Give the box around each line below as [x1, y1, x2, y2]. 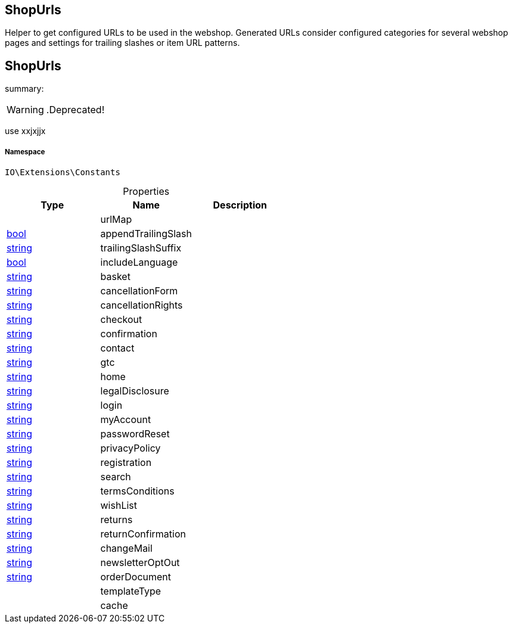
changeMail [100, 542, 153, 555]
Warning [7, 104, 44, 116]
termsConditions [100, 485, 175, 498]
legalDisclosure [100, 385, 169, 397]
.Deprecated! [46, 104, 105, 116]
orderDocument [100, 571, 172, 583]
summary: [5, 83, 44, 94]
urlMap [100, 213, 132, 226]
